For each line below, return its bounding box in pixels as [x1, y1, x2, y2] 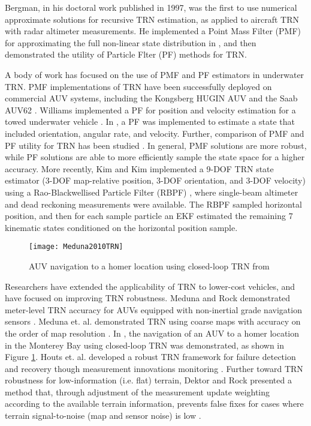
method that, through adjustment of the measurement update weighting [5, 385, 270, 398]
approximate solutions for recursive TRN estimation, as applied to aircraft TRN [5, 13, 300, 25]
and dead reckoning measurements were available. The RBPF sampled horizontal [5, 197, 302, 210]
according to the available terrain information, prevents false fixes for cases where [5, 397, 304, 410]
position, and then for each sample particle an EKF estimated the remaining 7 [5, 209, 293, 222]
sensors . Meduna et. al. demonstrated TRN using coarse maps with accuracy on [5, 315, 301, 328]
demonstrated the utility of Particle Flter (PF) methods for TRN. [5, 48, 247, 61]
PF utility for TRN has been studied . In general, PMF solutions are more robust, [5, 139, 307, 151]
